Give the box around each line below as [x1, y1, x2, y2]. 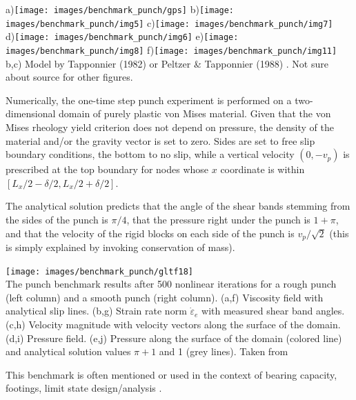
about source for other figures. [6, 70, 133, 84]
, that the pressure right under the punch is [126, 212, 310, 226]
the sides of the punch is [6, 212, 108, 226]
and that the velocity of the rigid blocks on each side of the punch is [6, 226, 295, 240]
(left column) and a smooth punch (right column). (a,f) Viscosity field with [6, 290, 324, 304]
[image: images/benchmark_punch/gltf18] [6, 266, 194, 277]
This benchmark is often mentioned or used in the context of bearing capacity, [6, 367, 337, 381]
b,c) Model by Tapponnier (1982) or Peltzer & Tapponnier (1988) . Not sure [6, 56, 328, 70]
